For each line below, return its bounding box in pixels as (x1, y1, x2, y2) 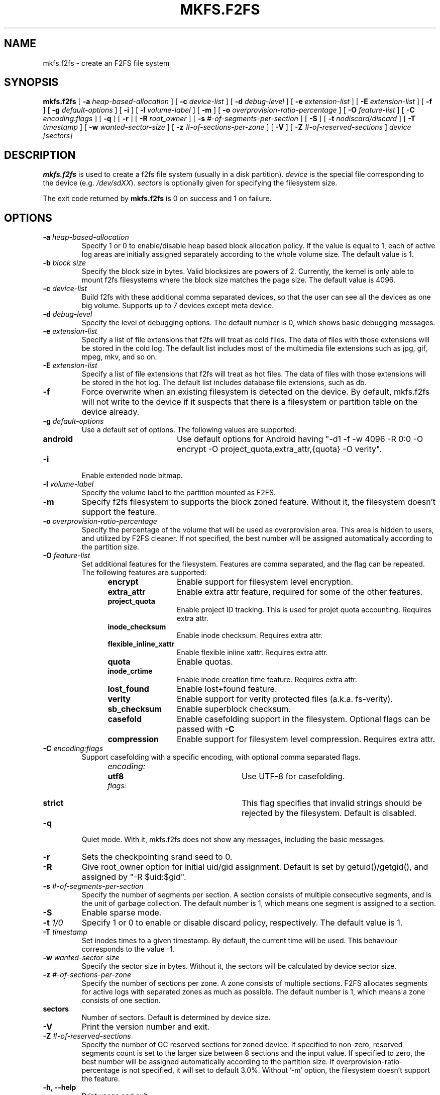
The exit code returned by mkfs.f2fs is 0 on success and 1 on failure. (43, 194, 272, 203)
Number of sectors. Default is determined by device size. (81, 1013, 271, 1022)
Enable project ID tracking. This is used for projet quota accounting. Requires (177, 605, 431, 614)
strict (43, 798, 64, 808)
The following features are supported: (81, 568, 207, 577)
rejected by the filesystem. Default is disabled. (241, 808, 417, 818)
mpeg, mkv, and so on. (81, 352, 157, 361)
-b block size (43, 258, 86, 267)
